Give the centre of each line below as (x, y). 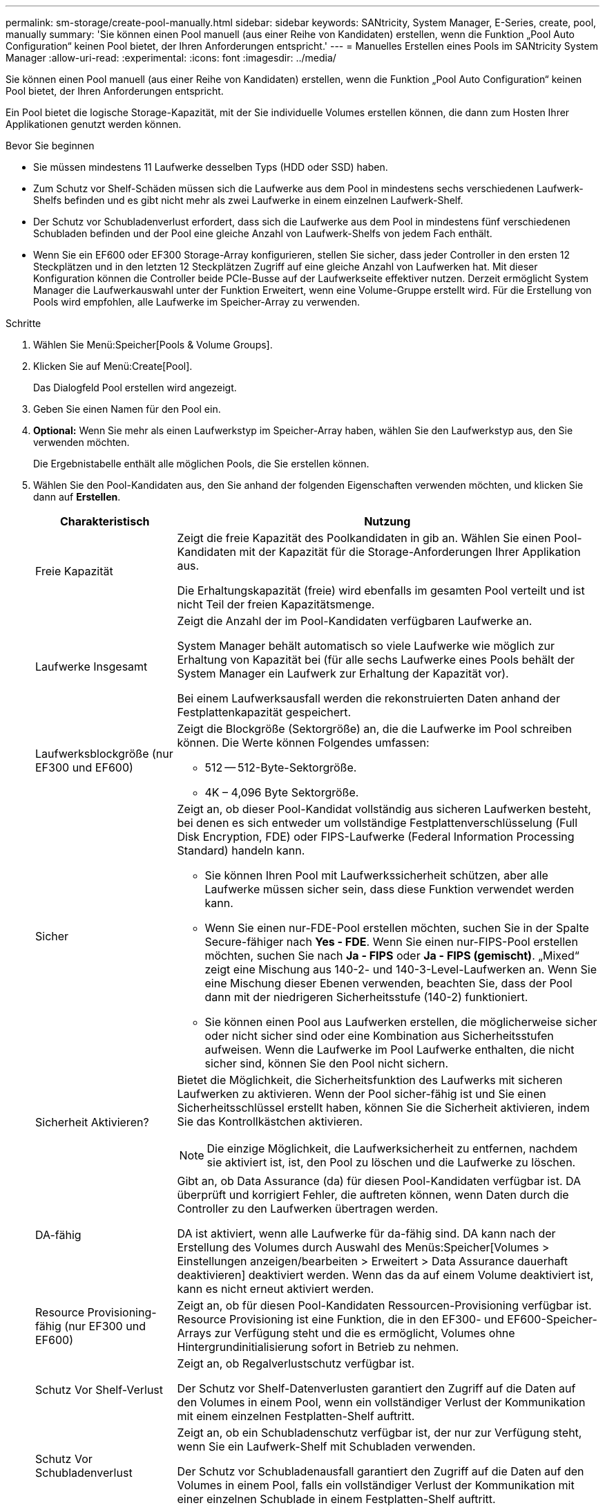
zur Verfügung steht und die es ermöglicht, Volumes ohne (365, 1333)
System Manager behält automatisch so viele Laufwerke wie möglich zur (366, 646)
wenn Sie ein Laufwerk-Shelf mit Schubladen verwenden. (326, 1446)
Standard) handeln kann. (241, 850)
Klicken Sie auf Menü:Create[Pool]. (113, 366)
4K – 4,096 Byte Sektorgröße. (282, 792)
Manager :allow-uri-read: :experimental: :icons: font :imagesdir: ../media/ (171, 58)
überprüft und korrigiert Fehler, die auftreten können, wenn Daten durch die (373, 1195)
